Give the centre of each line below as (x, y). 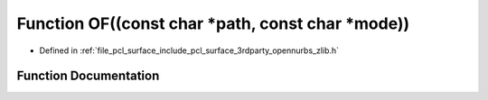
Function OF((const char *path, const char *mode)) (213, 23)
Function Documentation (88, 76)
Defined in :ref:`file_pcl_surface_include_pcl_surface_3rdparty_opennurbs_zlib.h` (189, 50)
